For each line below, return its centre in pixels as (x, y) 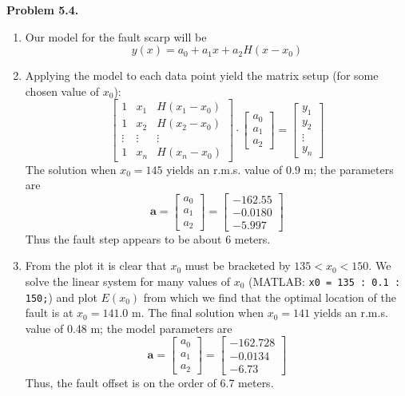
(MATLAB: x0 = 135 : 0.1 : (325, 281)
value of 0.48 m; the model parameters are (129, 328)
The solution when (71, 169)
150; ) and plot (61, 297)
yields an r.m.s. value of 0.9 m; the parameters (280, 169)
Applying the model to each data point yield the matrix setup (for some (202, 75)
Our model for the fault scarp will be (116, 36)
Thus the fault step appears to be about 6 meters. (148, 238)
